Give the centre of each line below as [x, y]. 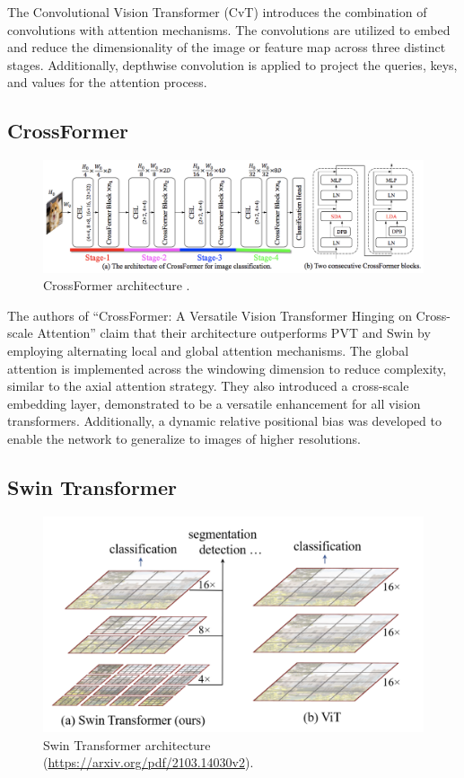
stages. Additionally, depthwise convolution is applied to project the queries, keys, [232, 64]
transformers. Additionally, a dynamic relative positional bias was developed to [224, 421]
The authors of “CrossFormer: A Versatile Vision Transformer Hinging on [210, 315]
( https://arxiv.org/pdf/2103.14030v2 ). [149, 762]
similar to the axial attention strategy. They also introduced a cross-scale [208, 386]
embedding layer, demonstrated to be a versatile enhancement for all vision [214, 403]
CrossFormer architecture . [117, 285]
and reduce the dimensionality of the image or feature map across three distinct [227, 47]
